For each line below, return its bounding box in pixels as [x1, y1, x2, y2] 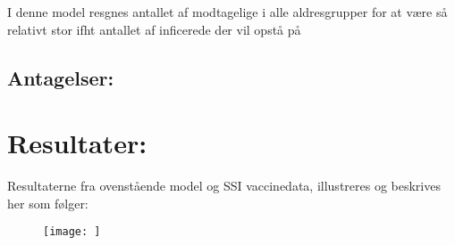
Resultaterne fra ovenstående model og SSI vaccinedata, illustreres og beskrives [7, 176, 441, 195]
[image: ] [43, 225, 101, 239]
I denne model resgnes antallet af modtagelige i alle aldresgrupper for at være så [7, 3, 448, 20]
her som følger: [7, 193, 88, 212]
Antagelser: [7, 63, 114, 91]
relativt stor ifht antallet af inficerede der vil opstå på [7, 20, 301, 38]
